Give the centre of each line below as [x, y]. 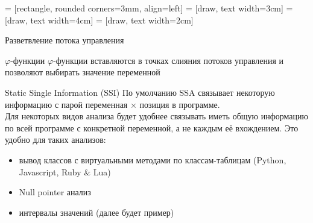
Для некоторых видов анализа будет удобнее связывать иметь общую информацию [156, 116]
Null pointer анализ [55, 192]
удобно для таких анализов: [55, 140]
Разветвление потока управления [65, 40]
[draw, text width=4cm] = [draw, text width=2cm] [99, 20]
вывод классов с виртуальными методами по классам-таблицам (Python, [153, 159]
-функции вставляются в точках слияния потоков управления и [169, 60]
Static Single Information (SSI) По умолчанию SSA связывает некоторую [140, 92]
